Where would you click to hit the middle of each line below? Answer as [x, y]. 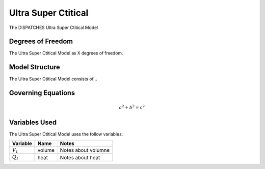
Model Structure [35, 67]
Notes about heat [80, 157]
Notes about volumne [85, 150]
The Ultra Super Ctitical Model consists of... [53, 79]
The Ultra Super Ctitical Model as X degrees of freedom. [66, 53]
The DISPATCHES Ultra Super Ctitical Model [53, 28]
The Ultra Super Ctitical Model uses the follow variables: [66, 134]
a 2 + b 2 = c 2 [132, 107]
